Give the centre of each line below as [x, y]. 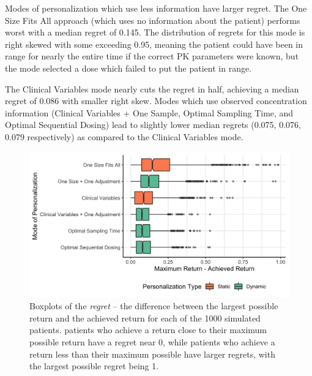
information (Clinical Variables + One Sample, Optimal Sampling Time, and [149, 112]
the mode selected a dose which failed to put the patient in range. [128, 68]
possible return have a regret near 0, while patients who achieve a [152, 341]
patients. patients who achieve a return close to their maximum [148, 330]
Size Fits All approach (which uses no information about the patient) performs [153, 20]
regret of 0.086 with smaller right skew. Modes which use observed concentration [156, 101]
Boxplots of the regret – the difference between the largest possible [154, 306]
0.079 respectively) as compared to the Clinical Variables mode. [124, 136]
